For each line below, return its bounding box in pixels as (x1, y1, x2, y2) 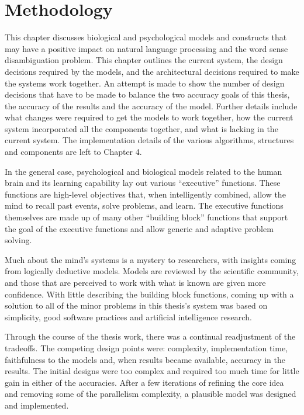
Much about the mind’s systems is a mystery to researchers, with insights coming (5, 253, 296, 265)
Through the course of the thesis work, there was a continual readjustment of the (5, 330, 296, 343)
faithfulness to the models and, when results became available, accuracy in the (5, 353, 285, 365)
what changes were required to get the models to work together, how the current (5, 111, 293, 123)
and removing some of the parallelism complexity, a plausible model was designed (5, 388, 296, 400)
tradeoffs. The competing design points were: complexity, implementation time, (5, 341, 288, 354)
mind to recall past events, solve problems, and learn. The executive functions (5, 199, 284, 212)
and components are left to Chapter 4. (5, 146, 142, 158)
